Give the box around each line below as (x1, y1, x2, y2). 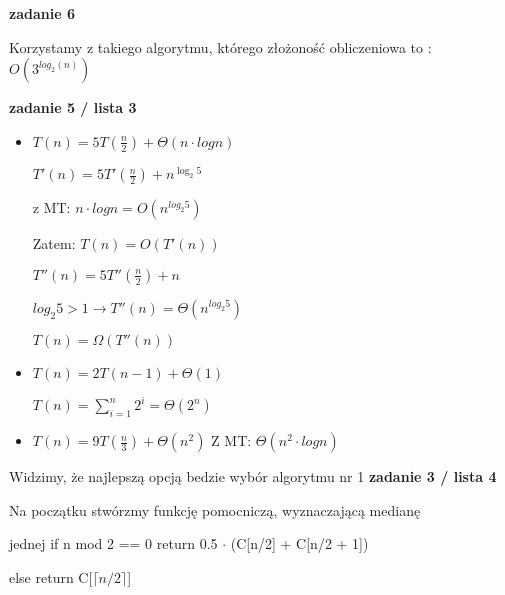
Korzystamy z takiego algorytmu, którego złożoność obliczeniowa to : (9, 36, 432, 57)
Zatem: (32, 233, 76, 254)
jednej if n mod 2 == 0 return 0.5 (9, 533, 218, 554)
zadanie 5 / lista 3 (9, 97, 137, 118)
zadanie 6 (9, 3, 75, 23)
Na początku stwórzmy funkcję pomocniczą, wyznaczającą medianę (9, 499, 421, 520)
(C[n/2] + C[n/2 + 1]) (230, 533, 369, 554)
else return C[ (9, 566, 93, 587)
